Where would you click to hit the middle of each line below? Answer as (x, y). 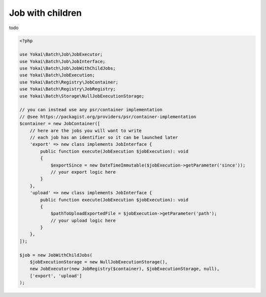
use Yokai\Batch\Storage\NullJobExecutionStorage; (82, 96)
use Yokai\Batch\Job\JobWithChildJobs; (67, 68)
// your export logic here (83, 172)
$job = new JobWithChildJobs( (56, 255)
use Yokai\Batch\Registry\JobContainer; (69, 82)
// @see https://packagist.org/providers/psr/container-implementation (108, 117)
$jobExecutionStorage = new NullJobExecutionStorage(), (99, 262)
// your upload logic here (83, 220)
